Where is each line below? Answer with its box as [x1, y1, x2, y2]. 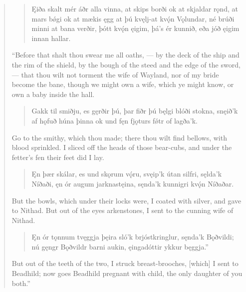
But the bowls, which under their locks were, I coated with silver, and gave [11, 195, 242, 205]
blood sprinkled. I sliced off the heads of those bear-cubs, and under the [11, 142, 232, 152]
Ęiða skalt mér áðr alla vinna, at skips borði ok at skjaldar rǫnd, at [31, 3, 238, 13]
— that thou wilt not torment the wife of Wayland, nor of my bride [11, 69, 219, 79]
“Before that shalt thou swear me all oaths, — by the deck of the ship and [11, 49, 240, 60]
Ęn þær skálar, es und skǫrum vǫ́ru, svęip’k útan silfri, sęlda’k [31, 168, 222, 179]
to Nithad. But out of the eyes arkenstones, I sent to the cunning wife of [11, 205, 234, 215]
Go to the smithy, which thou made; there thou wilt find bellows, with [11, 132, 227, 142]
